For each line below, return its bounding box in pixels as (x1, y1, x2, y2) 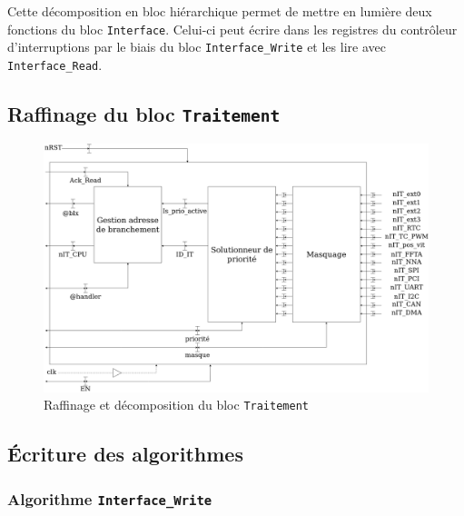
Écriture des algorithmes (7, 440, 243, 468)
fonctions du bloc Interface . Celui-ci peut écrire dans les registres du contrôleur (7, 19, 458, 38)
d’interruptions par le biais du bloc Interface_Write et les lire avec (7, 37, 386, 56)
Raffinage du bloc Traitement (7, 99, 281, 127)
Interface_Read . (7, 55, 103, 74)
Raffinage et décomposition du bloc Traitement (44, 395, 309, 414)
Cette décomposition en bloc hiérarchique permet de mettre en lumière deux (7, 2, 432, 20)
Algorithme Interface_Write (7, 487, 212, 510)
